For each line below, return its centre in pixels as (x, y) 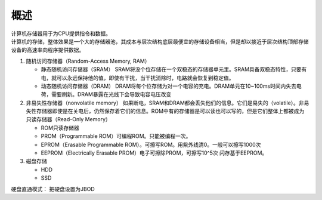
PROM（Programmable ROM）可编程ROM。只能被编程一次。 (116, 136)
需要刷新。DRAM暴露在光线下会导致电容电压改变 (111, 94)
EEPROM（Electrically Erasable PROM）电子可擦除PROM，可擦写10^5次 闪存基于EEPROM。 (154, 153)
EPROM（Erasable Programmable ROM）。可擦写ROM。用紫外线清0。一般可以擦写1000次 (151, 144)
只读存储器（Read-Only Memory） (69, 119)
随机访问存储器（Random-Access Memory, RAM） (88, 61)
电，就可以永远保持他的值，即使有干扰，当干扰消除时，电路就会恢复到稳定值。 (137, 78)
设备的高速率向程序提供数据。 (48, 50)
